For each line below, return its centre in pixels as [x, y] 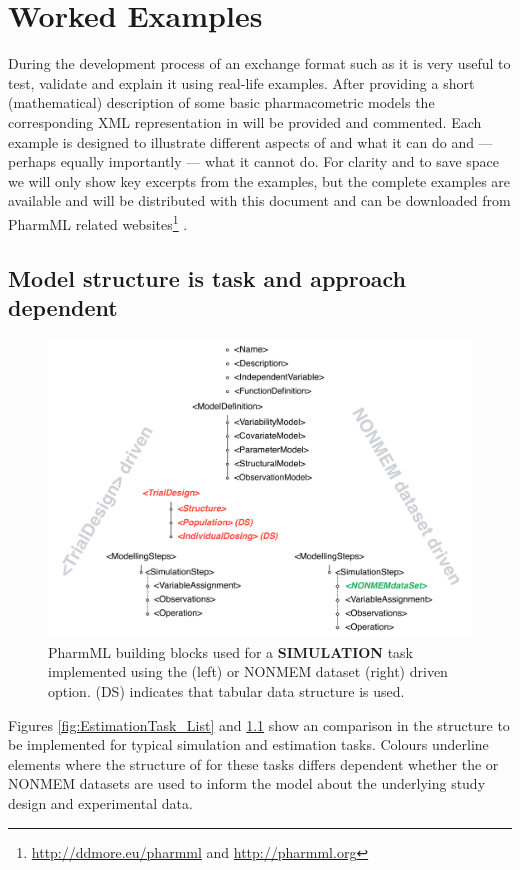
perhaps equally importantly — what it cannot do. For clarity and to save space [253, 161]
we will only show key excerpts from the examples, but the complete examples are [259, 180]
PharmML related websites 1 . [98, 222]
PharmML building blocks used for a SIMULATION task [230, 651]
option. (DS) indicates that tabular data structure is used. [226, 691]
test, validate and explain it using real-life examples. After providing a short [241, 82]
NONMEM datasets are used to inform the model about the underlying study [247, 783]
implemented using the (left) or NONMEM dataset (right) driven [248, 671]
